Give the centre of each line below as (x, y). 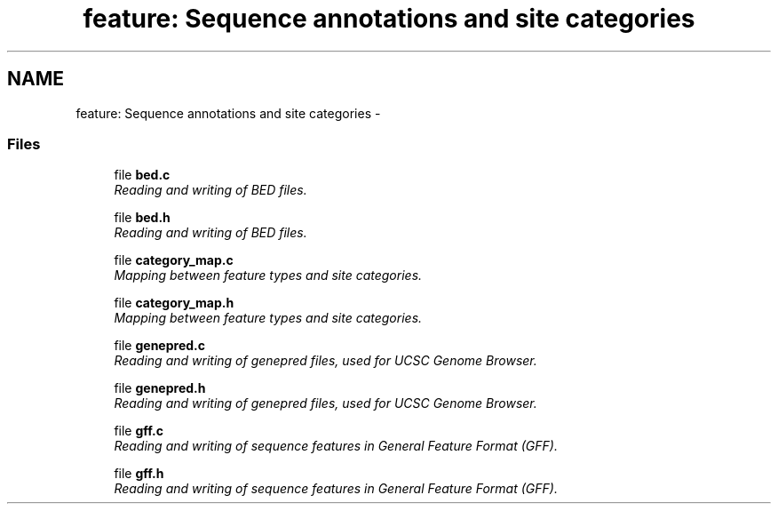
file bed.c (142, 175)
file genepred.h (160, 388)
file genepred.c (159, 346)
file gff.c (139, 431)
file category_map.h (174, 303)
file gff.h (139, 474)
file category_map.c (174, 260)
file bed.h (142, 218)
